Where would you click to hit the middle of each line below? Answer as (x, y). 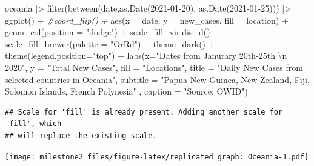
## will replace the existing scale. (81, 135)
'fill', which (33, 124)
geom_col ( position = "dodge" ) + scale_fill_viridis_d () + (112, 32)
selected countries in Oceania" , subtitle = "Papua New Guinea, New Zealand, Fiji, (157, 79)
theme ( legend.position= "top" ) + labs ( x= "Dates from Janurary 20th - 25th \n (146, 55)
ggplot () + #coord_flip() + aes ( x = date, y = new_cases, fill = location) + (147, 20)
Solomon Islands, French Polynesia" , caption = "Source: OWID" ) (126, 91)
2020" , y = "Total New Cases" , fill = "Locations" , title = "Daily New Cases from (154, 67)
